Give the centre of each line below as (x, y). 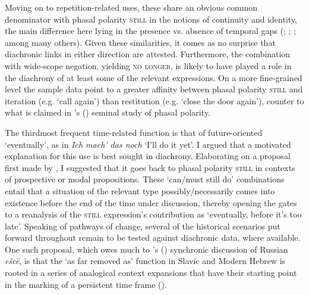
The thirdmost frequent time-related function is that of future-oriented (134, 132)
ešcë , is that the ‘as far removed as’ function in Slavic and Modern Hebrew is (145, 261)
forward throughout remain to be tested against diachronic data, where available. (153, 237)
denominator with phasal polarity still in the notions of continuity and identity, (151, 19)
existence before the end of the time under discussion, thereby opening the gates (151, 202)
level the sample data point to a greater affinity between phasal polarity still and (154, 89)
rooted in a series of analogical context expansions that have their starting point (151, 273)
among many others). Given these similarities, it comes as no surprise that (140, 42)
